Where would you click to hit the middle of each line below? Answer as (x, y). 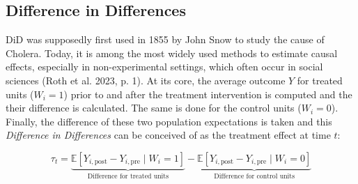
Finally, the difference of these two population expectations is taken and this (169, 121)
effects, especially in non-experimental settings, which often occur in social (164, 67)
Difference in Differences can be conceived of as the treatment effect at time (168, 135)
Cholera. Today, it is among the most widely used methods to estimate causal (172, 53)
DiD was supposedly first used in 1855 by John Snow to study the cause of (165, 39)
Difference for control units (254, 176)
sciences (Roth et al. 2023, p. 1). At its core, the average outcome (146, 80)
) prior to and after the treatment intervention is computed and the (208, 94)
